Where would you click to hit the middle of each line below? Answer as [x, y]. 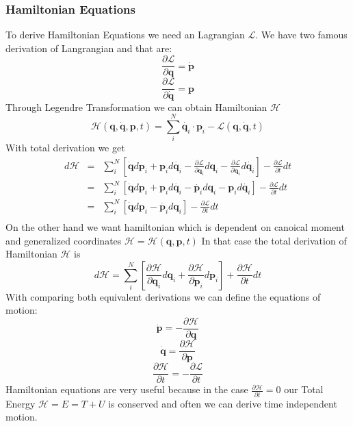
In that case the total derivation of [274, 240]
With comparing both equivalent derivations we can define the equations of [163, 296]
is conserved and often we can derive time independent [223, 403]
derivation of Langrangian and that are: [89, 48]
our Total [304, 389]
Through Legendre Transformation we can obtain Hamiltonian [136, 106]
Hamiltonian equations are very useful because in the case [127, 389]
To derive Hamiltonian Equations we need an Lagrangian [125, 35]
